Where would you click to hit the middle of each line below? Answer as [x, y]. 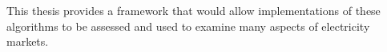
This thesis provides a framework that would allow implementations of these [193, 10]
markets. [28, 41]
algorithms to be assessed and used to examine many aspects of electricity [188, 26]
